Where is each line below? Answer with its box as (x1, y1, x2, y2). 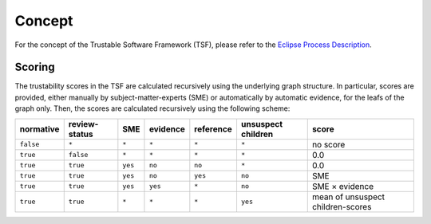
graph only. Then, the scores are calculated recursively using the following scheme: (14, 104, 291, 113)
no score (311, 139, 346, 150)
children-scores (311, 201, 372, 212)
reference (194, 124, 233, 135)
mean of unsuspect (311, 191, 386, 202)
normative (19, 124, 60, 135)
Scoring (14, 61, 55, 74)
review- (68, 118, 99, 129)
